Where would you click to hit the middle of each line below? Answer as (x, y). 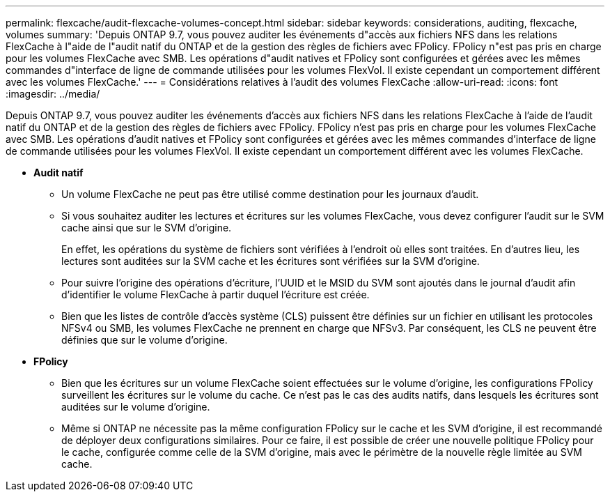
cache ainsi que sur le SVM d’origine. (147, 228)
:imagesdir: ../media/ (53, 94)
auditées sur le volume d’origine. (136, 407)
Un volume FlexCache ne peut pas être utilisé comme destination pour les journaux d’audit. (270, 194)
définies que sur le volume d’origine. (144, 340)
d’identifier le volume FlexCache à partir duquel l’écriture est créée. (216, 295)
